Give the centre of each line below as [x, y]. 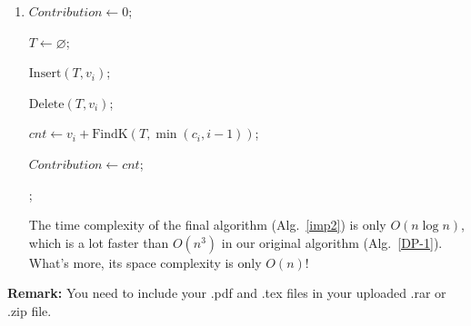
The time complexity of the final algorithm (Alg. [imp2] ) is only [207, 225]
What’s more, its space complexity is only [145, 262]
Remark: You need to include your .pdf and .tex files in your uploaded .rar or [227, 293]
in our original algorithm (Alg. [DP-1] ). [332, 242]
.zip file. [30, 310]
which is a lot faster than [99, 242]
